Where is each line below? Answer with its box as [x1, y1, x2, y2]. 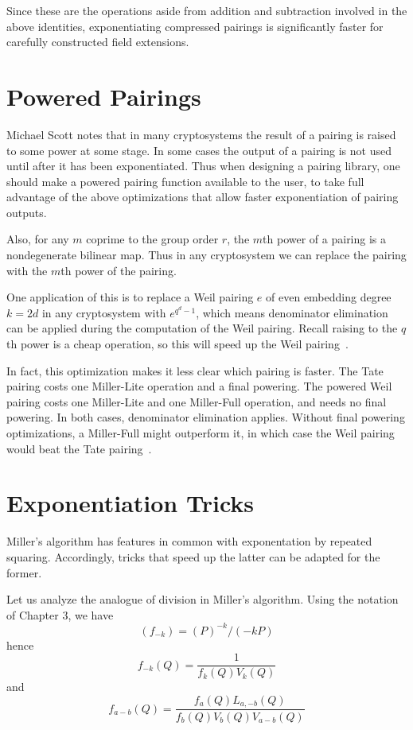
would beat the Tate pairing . [6, 440, 152, 456]
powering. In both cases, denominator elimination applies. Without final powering [6, 409, 405, 425]
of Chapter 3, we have [6, 606, 114, 623]
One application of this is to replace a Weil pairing [6, 289, 254, 305]
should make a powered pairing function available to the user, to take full [6, 173, 364, 189]
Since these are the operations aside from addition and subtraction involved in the [6, 2, 407, 18]
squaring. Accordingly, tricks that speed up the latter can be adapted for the [6, 548, 380, 565]
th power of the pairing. [60, 262, 177, 278]
